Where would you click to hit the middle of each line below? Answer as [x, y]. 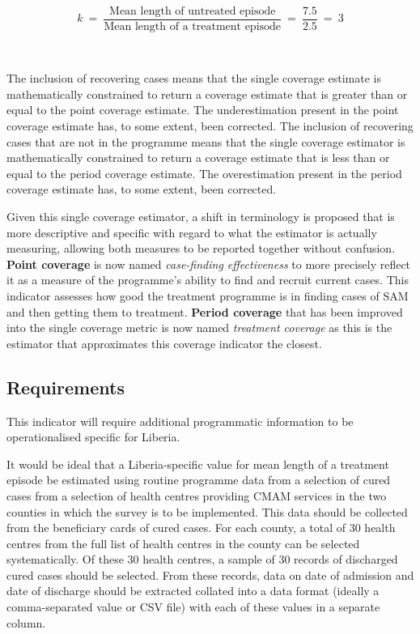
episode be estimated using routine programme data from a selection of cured [199, 480]
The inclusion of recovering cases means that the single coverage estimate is [194, 78]
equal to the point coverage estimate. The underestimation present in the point [203, 110]
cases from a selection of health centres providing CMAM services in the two [197, 495]
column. [26, 622]
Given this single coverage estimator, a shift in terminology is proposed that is [201, 216]
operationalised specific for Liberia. [93, 437]
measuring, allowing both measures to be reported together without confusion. [201, 248]
